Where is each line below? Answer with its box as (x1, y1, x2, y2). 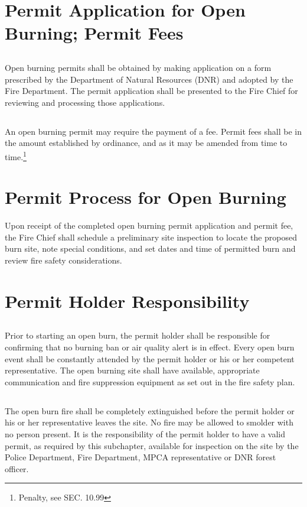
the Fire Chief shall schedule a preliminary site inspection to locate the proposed (5, 230, 298, 243)
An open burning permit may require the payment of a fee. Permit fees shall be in (5, 125, 302, 137)
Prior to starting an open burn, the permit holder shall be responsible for (5, 329, 270, 342)
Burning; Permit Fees (5, 21, 184, 45)
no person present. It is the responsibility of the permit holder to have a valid (5, 427, 286, 440)
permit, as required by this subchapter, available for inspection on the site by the (5, 439, 299, 451)
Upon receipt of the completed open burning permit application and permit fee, (5, 219, 293, 232)
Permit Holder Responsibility (5, 288, 250, 313)
